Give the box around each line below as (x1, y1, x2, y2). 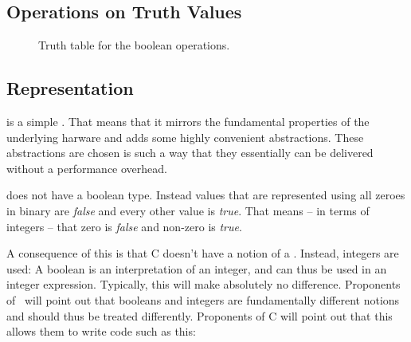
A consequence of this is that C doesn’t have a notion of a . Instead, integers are (6, 245, 399, 261)
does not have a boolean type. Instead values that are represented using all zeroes (6, 187, 405, 203)
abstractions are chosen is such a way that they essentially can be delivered (6, 144, 374, 161)
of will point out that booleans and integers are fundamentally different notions (6, 291, 400, 308)
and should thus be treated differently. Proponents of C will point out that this (6, 307, 393, 324)
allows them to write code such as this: (6, 323, 196, 340)
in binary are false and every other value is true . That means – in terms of (6, 202, 370, 218)
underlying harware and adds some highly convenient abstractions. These (6, 128, 364, 145)
